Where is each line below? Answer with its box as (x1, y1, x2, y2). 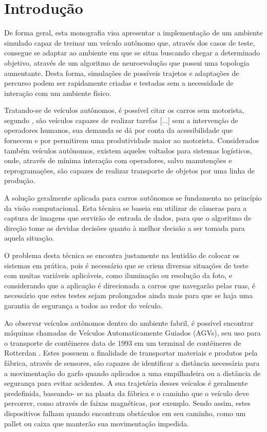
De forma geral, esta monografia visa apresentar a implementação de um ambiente (4, 27, 263, 38)
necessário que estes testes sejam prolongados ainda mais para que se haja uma (4, 290, 253, 301)
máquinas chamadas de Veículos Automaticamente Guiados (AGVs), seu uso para (4, 327, 261, 338)
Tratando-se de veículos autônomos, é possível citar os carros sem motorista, (4, 105, 244, 115)
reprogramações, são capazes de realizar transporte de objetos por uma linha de (4, 165, 255, 175)
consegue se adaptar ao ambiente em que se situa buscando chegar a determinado (4, 47, 260, 58)
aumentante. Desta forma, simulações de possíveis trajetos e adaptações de (4, 67, 239, 78)
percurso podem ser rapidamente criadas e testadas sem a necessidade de (4, 77, 234, 88)
